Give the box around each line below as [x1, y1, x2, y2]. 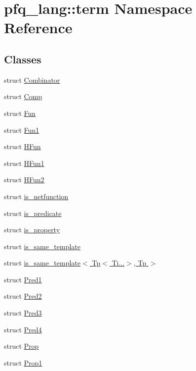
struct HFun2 [4, 174, 44, 185]
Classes [4, 51, 41, 66]
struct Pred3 [4, 308, 42, 318]
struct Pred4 [4, 324, 42, 334]
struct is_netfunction [4, 191, 69, 201]
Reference [4, 17, 73, 38]
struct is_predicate [4, 208, 62, 218]
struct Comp [4, 91, 42, 102]
